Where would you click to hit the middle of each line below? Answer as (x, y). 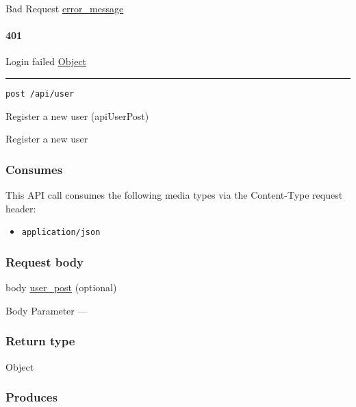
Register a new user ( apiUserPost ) (77, 115)
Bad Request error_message (65, 8)
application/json (61, 233)
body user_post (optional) (61, 287)
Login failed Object (46, 61)
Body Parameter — (47, 310)
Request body (45, 261)
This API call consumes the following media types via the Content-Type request (174, 195)
